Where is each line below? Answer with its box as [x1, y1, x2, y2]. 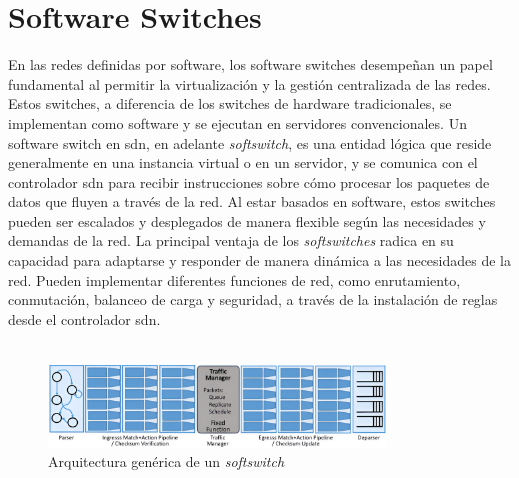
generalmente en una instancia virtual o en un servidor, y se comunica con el [8, 152, 478, 173]
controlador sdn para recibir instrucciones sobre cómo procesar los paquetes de [8, 171, 490, 192]
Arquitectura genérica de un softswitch [48, 451, 285, 472]
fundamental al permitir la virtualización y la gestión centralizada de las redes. [8, 73, 491, 94]
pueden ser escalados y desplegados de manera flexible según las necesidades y [8, 210, 486, 231]
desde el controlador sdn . [8, 308, 161, 329]
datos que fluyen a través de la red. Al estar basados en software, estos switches [8, 191, 496, 212]
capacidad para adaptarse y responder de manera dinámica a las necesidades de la [8, 250, 512, 271]
